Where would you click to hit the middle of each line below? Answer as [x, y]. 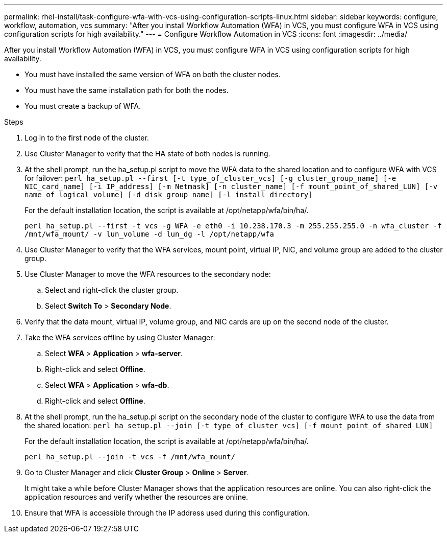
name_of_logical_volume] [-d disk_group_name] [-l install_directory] [169, 195]
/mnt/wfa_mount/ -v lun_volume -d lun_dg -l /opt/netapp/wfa [149, 234]
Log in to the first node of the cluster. [87, 138]
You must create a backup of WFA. [83, 106]
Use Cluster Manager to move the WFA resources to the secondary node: [148, 274]
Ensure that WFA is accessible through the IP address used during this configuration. [167, 513]
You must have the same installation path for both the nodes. [127, 90]
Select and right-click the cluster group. [112, 290]
